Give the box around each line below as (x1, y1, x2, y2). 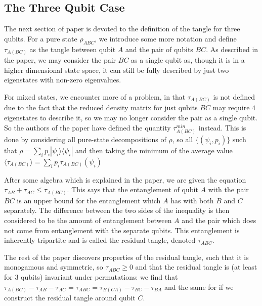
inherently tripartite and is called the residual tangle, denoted (4, 235, 196, 245)
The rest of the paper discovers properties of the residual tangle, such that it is (4, 251, 249, 262)
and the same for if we (164, 281, 234, 292)
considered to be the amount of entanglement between (4, 215, 172, 226)
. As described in (206, 43, 258, 54)
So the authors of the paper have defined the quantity (4, 122, 171, 133)
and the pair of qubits (125, 43, 193, 54)
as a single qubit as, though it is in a (131, 55, 245, 65)
